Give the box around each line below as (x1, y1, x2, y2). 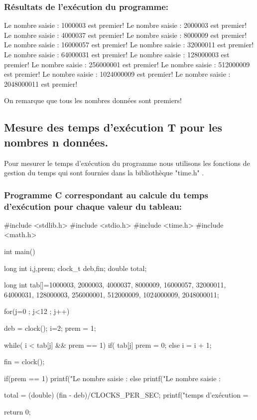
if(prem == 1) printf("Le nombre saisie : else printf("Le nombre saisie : (4, 373, 221, 383)
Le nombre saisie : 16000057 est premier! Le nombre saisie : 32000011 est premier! (4, 39, 254, 50)
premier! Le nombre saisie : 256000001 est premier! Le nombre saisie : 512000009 (4, 59, 250, 69)
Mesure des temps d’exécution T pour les (4, 120, 223, 135)
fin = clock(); (4, 356, 45, 367)
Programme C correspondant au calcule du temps (4, 188, 208, 201)
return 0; (4, 407, 31, 417)
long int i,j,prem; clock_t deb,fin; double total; (4, 263, 147, 273)
